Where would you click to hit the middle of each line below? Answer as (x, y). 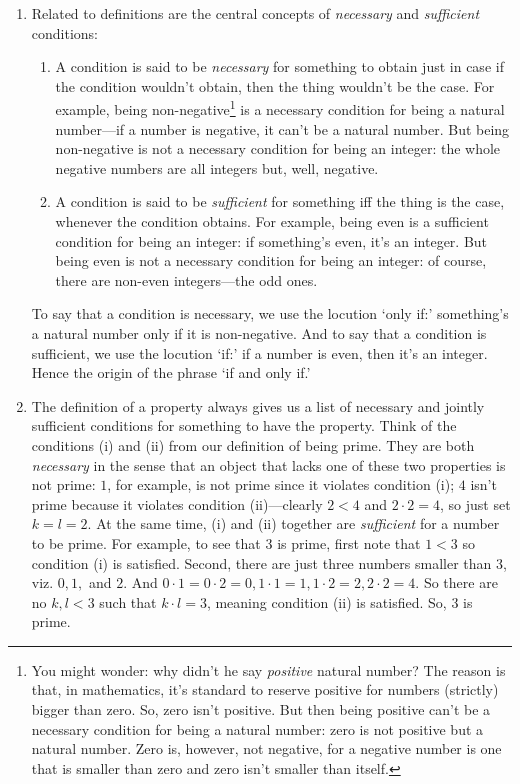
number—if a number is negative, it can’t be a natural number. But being (282, 128)
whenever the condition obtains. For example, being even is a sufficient (272, 221)
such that (128, 601)
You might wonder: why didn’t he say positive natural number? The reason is (268, 669)
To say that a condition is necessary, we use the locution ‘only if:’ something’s (270, 313)
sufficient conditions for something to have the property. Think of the (244, 425)
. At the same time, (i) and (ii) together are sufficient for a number (293, 523)
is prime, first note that (349, 542)
